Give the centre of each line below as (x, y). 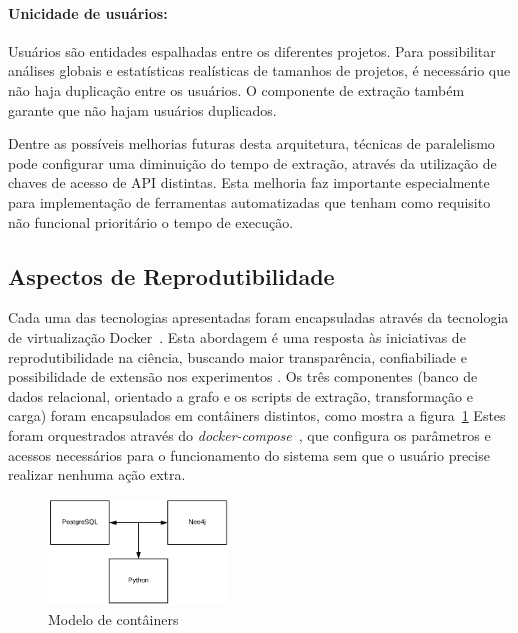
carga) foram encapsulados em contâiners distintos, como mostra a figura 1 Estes (257, 415)
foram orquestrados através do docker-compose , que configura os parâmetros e (249, 434)
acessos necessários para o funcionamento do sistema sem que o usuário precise (249, 454)
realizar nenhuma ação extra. (97, 474)
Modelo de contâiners (113, 618)
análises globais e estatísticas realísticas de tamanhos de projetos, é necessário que (259, 70)
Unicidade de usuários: (88, 12)
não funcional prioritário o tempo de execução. (151, 221)
